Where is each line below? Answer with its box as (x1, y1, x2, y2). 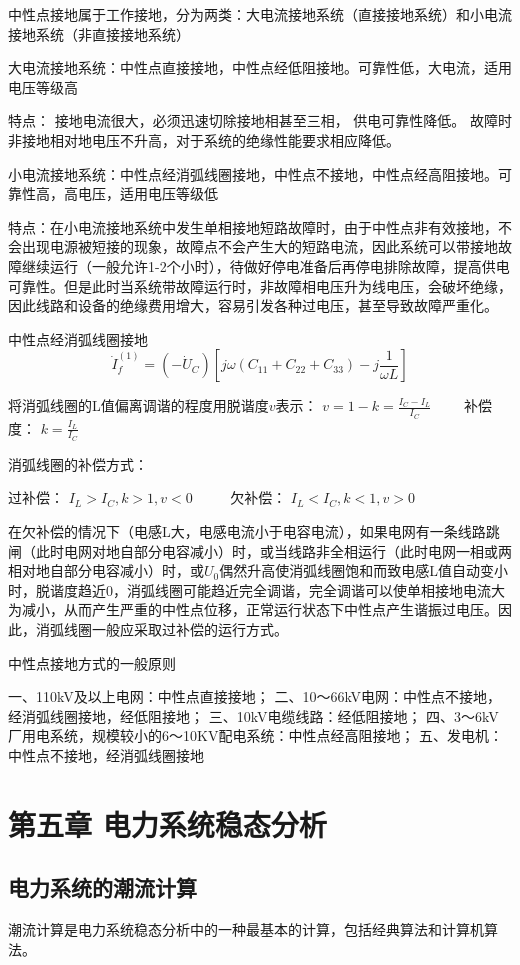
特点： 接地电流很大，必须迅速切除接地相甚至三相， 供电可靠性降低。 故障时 (8, 110, 512, 131)
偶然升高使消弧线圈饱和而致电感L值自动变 (219, 560, 494, 581)
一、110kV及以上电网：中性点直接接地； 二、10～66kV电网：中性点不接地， (8, 686, 502, 707)
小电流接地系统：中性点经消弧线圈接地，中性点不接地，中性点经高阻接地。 (8, 163, 498, 184)
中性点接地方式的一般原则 (8, 652, 176, 673)
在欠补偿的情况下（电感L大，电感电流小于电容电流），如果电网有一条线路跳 (8, 520, 500, 541)
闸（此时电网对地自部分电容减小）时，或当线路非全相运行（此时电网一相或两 (8, 540, 512, 561)
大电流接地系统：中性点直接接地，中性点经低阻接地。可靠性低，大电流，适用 (8, 57, 512, 78)
